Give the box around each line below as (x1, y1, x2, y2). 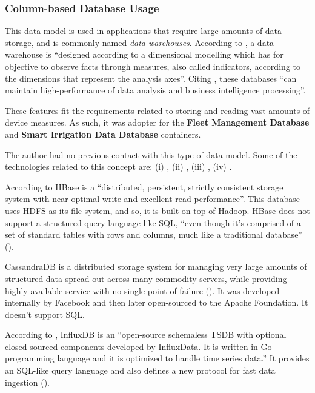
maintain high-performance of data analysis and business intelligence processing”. (5, 84, 306, 96)
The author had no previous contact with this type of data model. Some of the (5, 148, 297, 161)
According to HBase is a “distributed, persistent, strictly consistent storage (5, 180, 283, 193)
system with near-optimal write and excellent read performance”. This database (5, 192, 300, 205)
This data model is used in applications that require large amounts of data (5, 24, 282, 37)
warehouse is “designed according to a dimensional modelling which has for (5, 48, 283, 61)
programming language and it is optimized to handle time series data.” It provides (5, 352, 310, 364)
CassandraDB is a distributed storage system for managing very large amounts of (5, 260, 307, 273)
